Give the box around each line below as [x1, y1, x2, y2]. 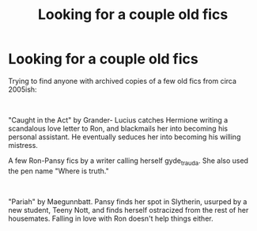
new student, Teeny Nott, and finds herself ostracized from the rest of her [8, 205, 249, 214]
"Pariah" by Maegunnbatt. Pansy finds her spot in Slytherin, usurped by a [8, 196, 248, 206]
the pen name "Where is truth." [8, 166, 109, 176]
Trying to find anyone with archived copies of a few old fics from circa [8, 76, 237, 85]
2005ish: [8, 85, 37, 94]
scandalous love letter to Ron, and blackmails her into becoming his [8, 123, 228, 133]
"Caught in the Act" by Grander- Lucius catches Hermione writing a [8, 115, 229, 124]
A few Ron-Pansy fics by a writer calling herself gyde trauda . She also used [8, 156, 249, 167]
